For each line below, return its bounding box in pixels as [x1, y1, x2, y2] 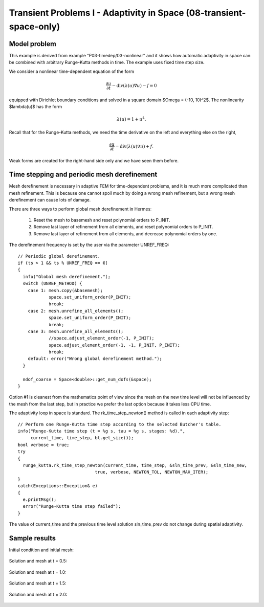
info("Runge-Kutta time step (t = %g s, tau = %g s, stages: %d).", [18, 428, 185, 434]
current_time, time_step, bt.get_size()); [30, 435, 134, 441]
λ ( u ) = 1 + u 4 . [116, 115, 146, 122]
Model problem [9, 40, 56, 48]
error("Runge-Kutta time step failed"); [22, 504, 121, 509]
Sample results [9, 534, 56, 542]
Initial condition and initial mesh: [9, 547, 74, 553]
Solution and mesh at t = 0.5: [9, 558, 67, 564]
